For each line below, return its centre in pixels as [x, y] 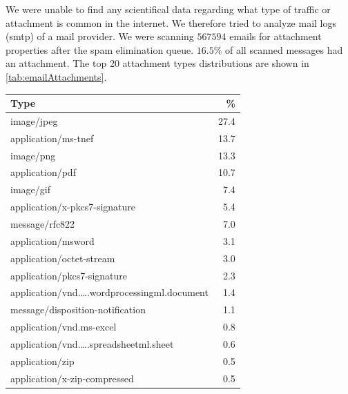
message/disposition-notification [78, 309]
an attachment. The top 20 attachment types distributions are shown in [157, 63]
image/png [33, 155]
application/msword [52, 240]
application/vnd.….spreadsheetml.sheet [92, 343]
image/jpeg [34, 120]
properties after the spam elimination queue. [100, 49]
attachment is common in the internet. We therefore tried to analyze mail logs [171, 22]
